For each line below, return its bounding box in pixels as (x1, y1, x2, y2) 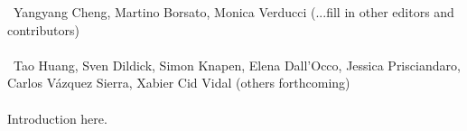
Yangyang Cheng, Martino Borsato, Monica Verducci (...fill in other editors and (13, 3, 454, 21)
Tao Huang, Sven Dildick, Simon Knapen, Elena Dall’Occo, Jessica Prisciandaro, (13, 55, 461, 74)
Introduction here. (7, 108, 107, 127)
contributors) (7, 20, 79, 39)
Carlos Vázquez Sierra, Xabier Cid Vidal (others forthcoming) (7, 73, 350, 92)
